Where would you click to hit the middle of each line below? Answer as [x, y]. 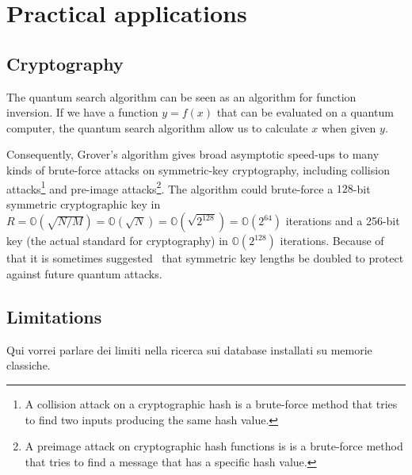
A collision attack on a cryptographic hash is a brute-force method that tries [211, 403]
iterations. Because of [332, 241]
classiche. [29, 365]
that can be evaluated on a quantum [305, 112]
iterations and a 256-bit [343, 221]
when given [349, 127]
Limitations [54, 316]
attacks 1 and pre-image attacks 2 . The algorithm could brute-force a [170, 187]
